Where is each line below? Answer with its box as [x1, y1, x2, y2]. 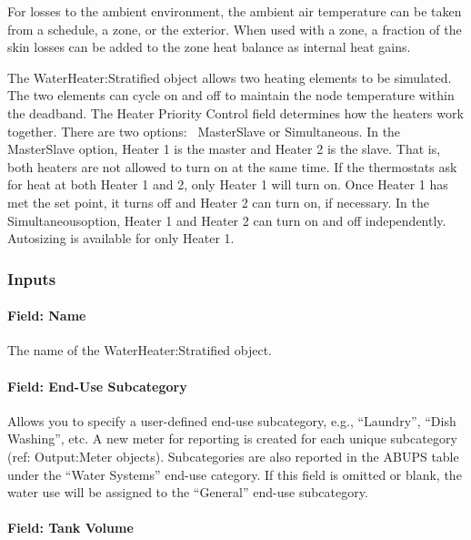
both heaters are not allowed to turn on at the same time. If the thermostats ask [7, 157, 457, 176]
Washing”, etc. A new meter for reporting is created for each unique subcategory [7, 429, 457, 448]
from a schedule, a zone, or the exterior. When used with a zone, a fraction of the [7, 19, 462, 38]
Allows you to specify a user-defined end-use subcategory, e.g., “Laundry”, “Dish [7, 411, 456, 430]
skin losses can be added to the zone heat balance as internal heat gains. [7, 37, 411, 56]
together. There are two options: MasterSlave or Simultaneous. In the [7, 121, 401, 140]
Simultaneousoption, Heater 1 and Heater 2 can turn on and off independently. [7, 210, 446, 229]
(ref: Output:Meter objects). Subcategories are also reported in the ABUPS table [7, 446, 459, 465]
